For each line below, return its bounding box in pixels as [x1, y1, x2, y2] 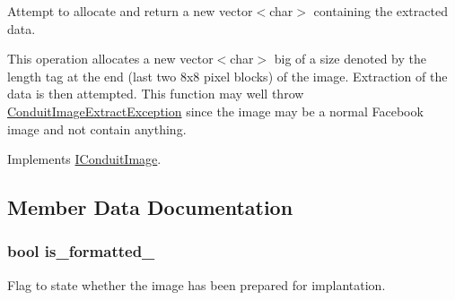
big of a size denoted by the [274, 49, 426, 68]
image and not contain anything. [7, 119, 187, 138]
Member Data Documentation [7, 193, 293, 221]
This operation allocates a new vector [7, 49, 214, 68]
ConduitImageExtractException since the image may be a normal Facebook [7, 101, 424, 120]
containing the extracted [313, 2, 448, 20]
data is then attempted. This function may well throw [7, 84, 304, 103]
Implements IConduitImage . [7, 150, 162, 168]
